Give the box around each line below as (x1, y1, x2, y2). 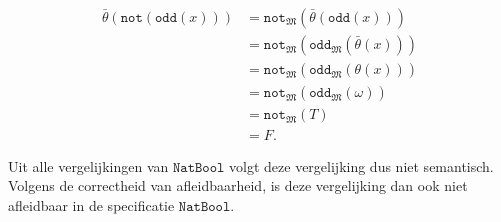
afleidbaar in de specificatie (8, 194, 175, 215)
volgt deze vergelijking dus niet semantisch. (229, 155, 494, 176)
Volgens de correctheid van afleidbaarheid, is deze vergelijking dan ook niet (8, 175, 468, 196)
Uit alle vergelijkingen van (8, 155, 169, 176)
